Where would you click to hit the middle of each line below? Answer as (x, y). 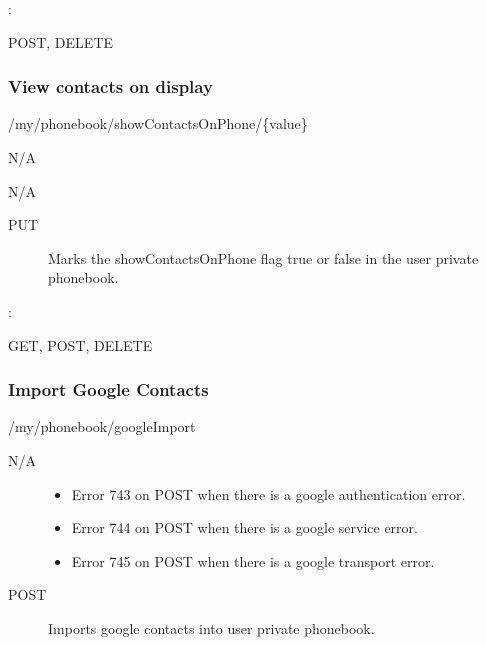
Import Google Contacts (108, 389)
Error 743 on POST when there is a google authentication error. (268, 493)
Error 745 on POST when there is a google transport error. (253, 560)
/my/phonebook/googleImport (102, 426)
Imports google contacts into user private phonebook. (211, 627)
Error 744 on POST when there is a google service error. (244, 527)
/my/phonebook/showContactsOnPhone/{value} (158, 123)
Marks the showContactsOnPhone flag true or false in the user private (263, 257)
